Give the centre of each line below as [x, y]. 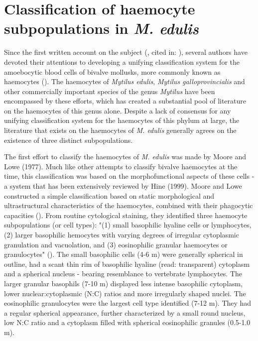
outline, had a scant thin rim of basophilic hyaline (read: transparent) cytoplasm [127, 264]
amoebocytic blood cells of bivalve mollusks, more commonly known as [112, 71]
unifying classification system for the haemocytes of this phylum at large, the [122, 120]
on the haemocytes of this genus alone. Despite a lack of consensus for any [118, 110]
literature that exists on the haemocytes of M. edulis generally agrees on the [120, 130]
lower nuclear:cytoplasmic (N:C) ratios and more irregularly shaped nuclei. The [125, 293]
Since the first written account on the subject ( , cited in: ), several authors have [126, 52]
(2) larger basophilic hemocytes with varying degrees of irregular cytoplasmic [122, 234]
